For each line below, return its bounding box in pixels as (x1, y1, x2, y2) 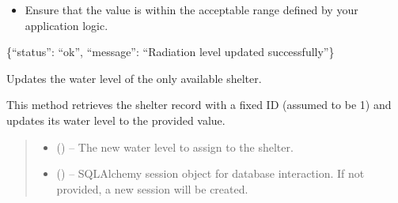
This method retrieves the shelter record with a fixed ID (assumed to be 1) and (6, 96, 392, 113)
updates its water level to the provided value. (6, 111, 226, 128)
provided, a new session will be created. (56, 180, 248, 197)
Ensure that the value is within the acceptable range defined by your (25, 2, 358, 17)
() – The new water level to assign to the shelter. (56, 138, 294, 155)
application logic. (25, 17, 108, 33)
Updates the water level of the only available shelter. (6, 70, 262, 86)
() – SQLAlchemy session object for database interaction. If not (56, 165, 365, 182)
